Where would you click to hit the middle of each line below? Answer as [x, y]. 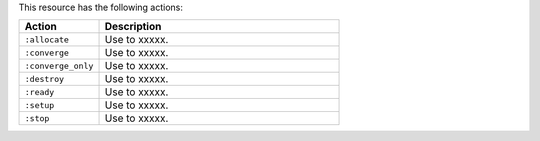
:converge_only [59, 65]
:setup [39, 105]
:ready [39, 91]
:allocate [47, 39]
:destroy [44, 78]
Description [133, 27]
